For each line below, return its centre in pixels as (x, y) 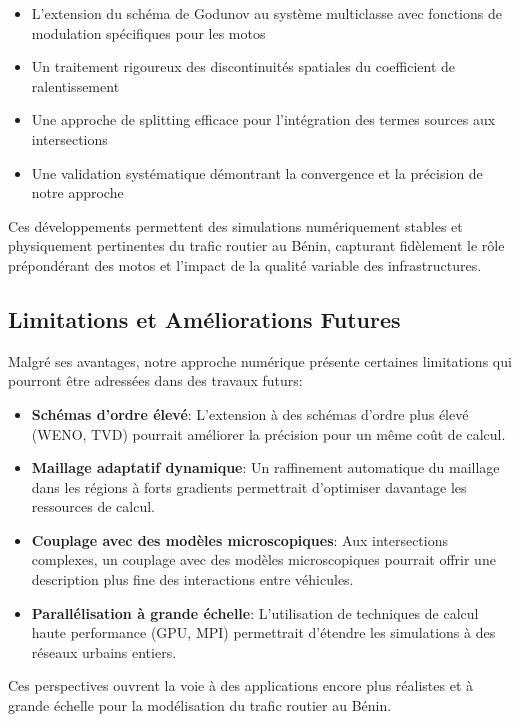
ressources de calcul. (93, 506)
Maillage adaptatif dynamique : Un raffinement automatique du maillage (265, 467)
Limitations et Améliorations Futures (204, 318)
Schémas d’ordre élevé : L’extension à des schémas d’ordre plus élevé (250, 413)
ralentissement (75, 85)
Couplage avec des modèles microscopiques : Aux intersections (240, 539)
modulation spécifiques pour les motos (148, 32)
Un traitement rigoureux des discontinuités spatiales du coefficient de (243, 66)
